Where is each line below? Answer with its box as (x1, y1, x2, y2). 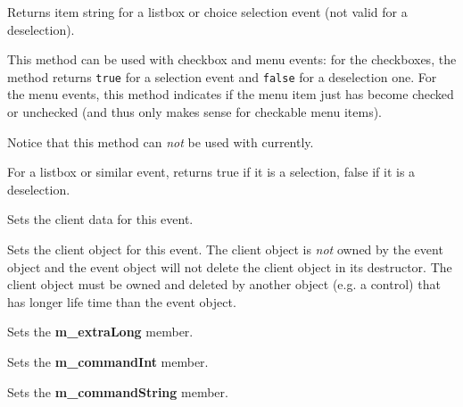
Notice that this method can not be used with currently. (7, 132, 314, 151)
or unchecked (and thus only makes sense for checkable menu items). (7, 103, 383, 121)
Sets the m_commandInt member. (7, 352, 209, 370)
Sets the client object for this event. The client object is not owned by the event (7, 240, 443, 258)
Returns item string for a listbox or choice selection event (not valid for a (7, 3, 408, 21)
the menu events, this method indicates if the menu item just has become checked (7, 85, 454, 104)
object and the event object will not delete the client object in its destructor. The (7, 257, 452, 276)
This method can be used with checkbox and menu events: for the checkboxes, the (7, 50, 457, 69)
